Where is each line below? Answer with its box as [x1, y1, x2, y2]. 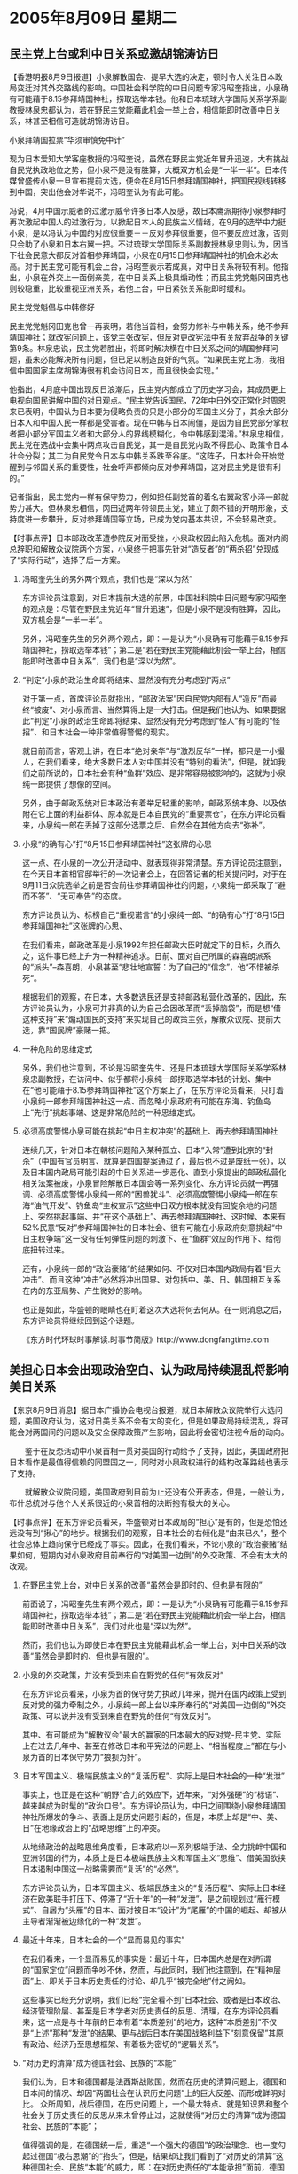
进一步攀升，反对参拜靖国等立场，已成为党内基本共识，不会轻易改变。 [24, 514, 281, 524]
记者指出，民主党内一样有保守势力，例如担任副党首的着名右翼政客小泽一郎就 [9, 491, 289, 502]
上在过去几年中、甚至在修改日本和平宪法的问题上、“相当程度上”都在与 [21, 1740, 278, 1751]
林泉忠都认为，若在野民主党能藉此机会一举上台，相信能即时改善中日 [24, 105, 273, 115]
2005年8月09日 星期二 [9, 8, 177, 28]
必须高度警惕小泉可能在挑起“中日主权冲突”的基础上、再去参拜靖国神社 [21, 1126, 278, 1136]
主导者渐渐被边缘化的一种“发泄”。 [21, 1915, 146, 1926]
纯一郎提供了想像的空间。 [21, 779, 116, 789]
